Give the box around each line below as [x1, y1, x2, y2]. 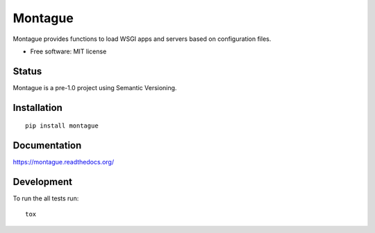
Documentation [12, 139, 82, 152]
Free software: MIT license [30, 47, 107, 55]
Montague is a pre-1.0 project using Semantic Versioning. [12, 83, 177, 92]
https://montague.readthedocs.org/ [12, 158, 115, 166]
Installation [12, 101, 62, 114]
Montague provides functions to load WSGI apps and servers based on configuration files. [12, 35, 272, 43]
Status [12, 65, 42, 77]
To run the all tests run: [12, 194, 79, 202]
